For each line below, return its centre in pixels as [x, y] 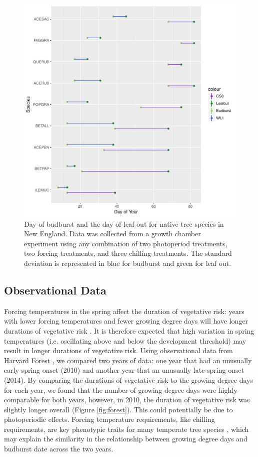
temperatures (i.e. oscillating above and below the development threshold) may [125, 340]
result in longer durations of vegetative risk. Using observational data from [118, 350]
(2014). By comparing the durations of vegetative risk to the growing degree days [128, 379]
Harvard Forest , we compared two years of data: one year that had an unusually [128, 360]
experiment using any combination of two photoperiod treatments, [126, 243]
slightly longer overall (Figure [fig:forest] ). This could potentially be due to [118, 409]
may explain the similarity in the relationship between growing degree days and [126, 439]
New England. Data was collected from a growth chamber [112, 234]
